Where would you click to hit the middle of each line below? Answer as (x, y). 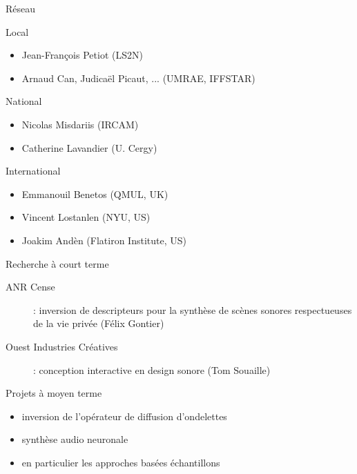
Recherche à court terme (57, 263)
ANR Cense (30, 287)
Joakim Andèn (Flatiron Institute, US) (104, 240)
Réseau (21, 8)
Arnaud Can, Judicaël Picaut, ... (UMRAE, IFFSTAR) (138, 78)
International (33, 171)
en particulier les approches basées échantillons (121, 462)
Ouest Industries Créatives (62, 346)
